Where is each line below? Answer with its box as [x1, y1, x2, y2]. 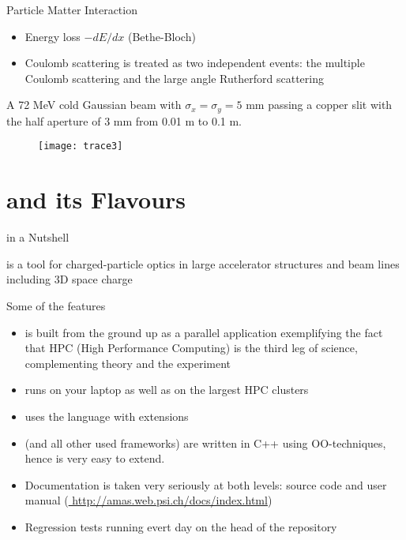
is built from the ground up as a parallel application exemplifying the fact [24, 324, 383, 340]
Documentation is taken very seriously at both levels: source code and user [24, 476, 387, 493]
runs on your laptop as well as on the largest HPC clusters [24, 381, 309, 398]
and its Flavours [6, 183, 186, 216]
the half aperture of [6, 112, 101, 129]
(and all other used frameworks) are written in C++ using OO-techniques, [24, 434, 386, 451]
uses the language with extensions [24, 407, 189, 424]
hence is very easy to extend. [24, 450, 165, 467]
